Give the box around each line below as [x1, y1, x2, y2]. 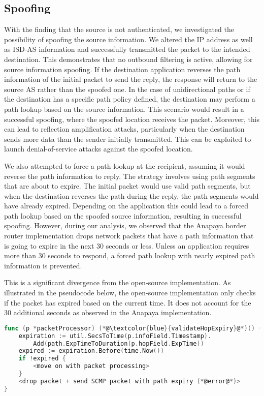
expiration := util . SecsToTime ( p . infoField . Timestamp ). [18, 332, 212, 340]
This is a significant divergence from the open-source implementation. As [4, 277, 231, 288]
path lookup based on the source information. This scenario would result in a [4, 103, 244, 114]
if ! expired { [18, 355, 66, 362]
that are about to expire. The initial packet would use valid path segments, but [4, 180, 251, 191]
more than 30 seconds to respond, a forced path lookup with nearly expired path [4, 250, 255, 261]
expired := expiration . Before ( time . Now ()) [18, 347, 164, 355]
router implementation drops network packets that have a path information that [4, 230, 254, 241]
